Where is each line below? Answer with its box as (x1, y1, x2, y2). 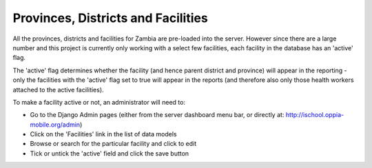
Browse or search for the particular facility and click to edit (30, 140, 196, 148)
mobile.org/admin (30, 120, 81, 129)
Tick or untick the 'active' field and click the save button (30, 149, 189, 158)
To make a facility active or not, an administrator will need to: (12, 98, 186, 106)
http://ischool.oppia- (285, 111, 344, 119)
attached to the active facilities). (12, 85, 104, 94)
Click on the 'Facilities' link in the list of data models (30, 130, 177, 138)
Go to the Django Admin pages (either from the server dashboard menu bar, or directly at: (30, 111, 285, 119)
